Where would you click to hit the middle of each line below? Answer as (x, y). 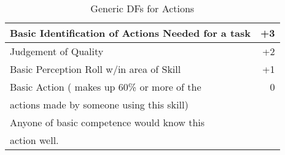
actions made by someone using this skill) (99, 104)
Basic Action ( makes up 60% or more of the (106, 87)
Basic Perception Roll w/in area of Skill (96, 69)
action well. (34, 140)
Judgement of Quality (57, 51)
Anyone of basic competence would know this (107, 122)
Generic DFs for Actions (142, 8)
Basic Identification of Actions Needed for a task (130, 33)
